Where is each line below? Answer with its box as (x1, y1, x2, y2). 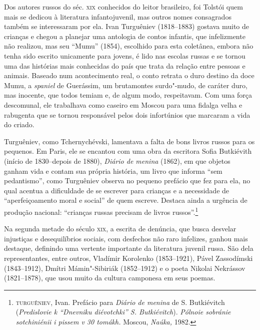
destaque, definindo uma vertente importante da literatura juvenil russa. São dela (4, 243, 253, 253)
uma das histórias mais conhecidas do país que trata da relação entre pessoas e (4, 60, 245, 71)
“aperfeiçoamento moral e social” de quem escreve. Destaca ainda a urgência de (4, 195, 247, 205)
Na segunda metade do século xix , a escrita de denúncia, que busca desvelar (4, 223, 236, 234)
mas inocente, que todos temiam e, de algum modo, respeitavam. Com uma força (4, 90, 252, 100)
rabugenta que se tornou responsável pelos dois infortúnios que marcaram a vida (4, 109, 250, 120)
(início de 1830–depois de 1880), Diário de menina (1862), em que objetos (4, 155, 230, 166)
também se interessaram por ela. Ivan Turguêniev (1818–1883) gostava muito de (4, 21, 249, 32)
